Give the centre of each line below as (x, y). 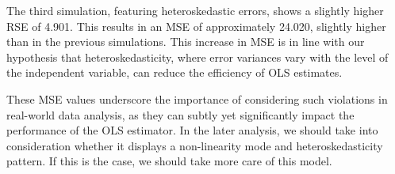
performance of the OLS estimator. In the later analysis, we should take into (192, 130)
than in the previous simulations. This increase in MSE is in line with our (186, 42)
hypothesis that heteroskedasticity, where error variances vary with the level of (197, 57)
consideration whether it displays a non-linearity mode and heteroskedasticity (195, 145)
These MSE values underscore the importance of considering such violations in (197, 98)
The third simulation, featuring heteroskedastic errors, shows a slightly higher (195, 10)
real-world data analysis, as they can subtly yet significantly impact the (180, 114)
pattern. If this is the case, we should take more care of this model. (169, 161)
